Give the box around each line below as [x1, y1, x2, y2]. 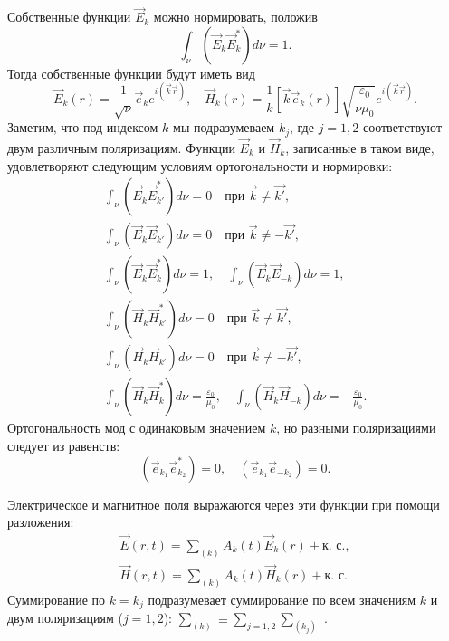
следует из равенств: [7, 435, 120, 454]
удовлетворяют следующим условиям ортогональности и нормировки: [7, 156, 393, 175]
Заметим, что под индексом [7, 118, 158, 137]
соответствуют [362, 118, 442, 137]
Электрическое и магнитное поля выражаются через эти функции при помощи [7, 494, 440, 513]
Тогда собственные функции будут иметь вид [7, 63, 255, 82]
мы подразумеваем [173, 118, 275, 137]
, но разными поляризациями [276, 418, 436, 437]
